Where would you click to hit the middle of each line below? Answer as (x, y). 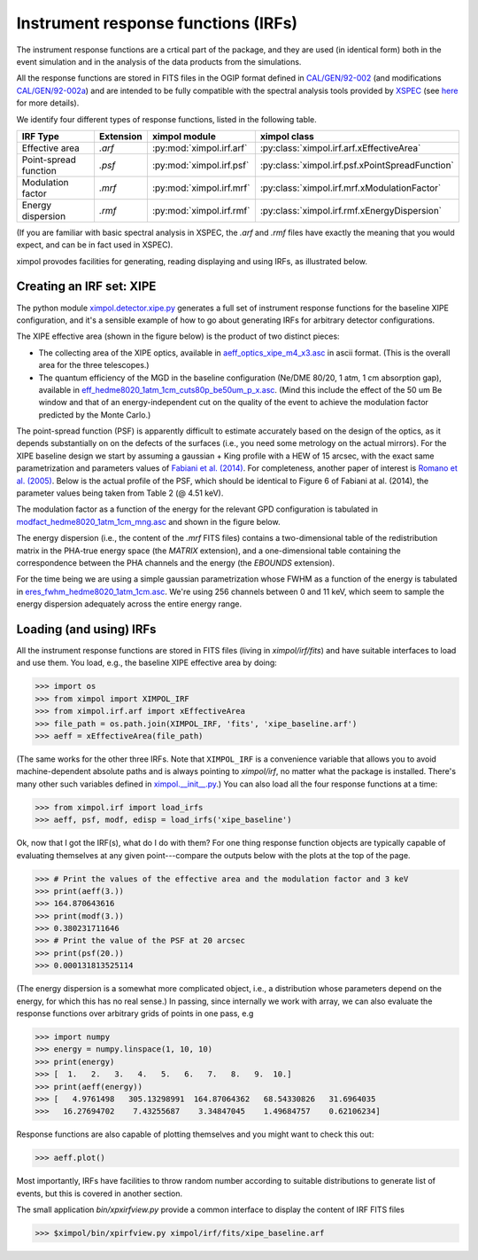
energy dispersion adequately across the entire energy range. (129, 604)
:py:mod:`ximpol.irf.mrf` (201, 188)
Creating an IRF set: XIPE (86, 287)
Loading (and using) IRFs (86, 629)
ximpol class (287, 136)
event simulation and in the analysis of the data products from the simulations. (159, 61)
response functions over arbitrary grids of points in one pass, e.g (135, 1013)
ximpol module (184, 136)
